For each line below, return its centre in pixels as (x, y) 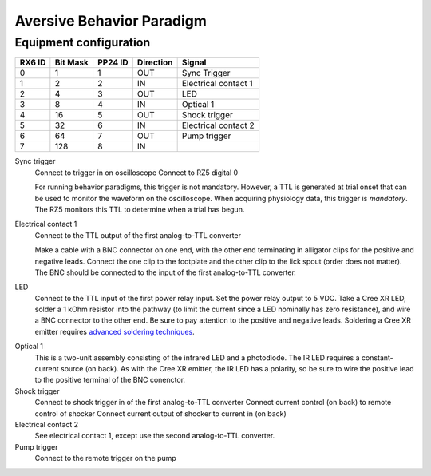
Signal (194, 62)
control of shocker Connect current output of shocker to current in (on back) (160, 413)
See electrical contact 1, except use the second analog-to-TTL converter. (155, 436)
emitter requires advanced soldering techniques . (115, 331)
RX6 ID (33, 62)
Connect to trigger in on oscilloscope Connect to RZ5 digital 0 (136, 173)
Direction (155, 62)
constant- (378, 357)
